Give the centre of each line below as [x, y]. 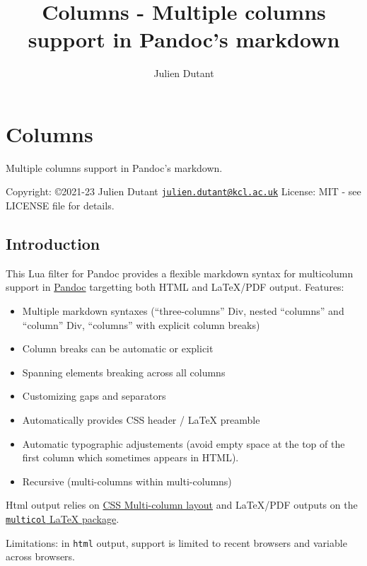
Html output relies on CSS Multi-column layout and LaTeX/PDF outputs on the [182, 505]
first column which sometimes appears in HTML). [130, 457]
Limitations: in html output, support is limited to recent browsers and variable [176, 542]
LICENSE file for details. [60, 206]
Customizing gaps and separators [94, 396]
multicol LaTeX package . [63, 519]
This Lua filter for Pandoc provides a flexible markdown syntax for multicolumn [180, 273]
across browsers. [41, 556]
